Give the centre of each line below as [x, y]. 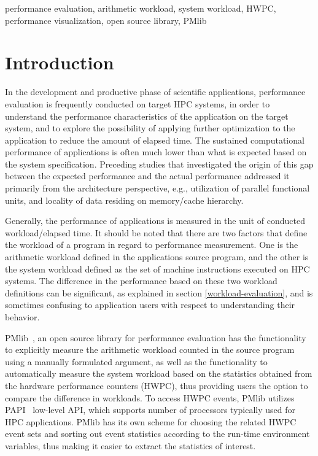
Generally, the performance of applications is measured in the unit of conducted [155, 221]
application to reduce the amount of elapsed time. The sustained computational [155, 140]
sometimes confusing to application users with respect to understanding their [150, 305]
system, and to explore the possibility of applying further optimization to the [150, 128]
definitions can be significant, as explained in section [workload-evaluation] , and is [159, 292]
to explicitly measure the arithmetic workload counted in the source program [150, 350]
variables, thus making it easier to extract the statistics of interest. [130, 445]
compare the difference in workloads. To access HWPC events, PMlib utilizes [150, 397]
